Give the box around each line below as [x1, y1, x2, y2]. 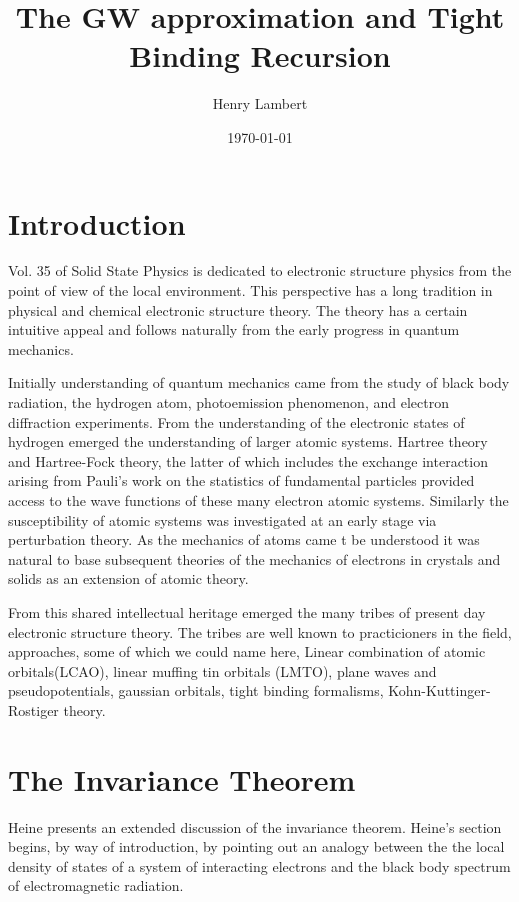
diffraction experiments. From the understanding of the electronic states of [8, 411, 465, 432]
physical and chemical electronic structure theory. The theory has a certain [8, 299, 468, 320]
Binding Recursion [129, 35, 391, 76]
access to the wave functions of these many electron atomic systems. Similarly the [8, 489, 509, 510]
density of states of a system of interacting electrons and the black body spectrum [8, 855, 511, 876]
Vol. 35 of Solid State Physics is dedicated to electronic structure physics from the [8, 260, 512, 281]
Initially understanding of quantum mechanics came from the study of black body [8, 372, 510, 393]
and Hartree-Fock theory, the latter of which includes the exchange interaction [8, 450, 488, 471]
